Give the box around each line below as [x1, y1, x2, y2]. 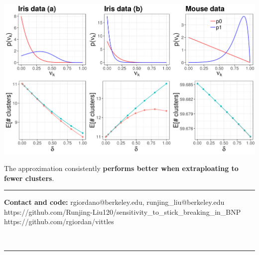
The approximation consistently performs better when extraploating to [4, 163, 239, 173]
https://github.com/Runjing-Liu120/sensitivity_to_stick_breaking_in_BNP [4, 206, 241, 217]
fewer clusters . [4, 172, 54, 183]
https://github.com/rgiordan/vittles [4, 216, 114, 227]
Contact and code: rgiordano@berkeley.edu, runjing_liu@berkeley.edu [4, 197, 225, 207]
